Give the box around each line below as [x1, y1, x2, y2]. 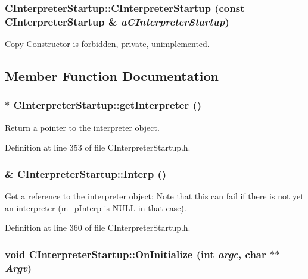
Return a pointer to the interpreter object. [5, 121, 160, 133]
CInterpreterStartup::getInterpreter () [13, 98, 202, 112]
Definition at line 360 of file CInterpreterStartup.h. [5, 221, 191, 234]
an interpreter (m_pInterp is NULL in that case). [5, 201, 186, 214]
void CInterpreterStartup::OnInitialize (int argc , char [5, 246, 266, 261]
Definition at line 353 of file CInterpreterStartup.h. [5, 141, 191, 153]
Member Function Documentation [5, 67, 219, 85]
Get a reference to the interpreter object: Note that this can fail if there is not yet [5, 190, 304, 202]
